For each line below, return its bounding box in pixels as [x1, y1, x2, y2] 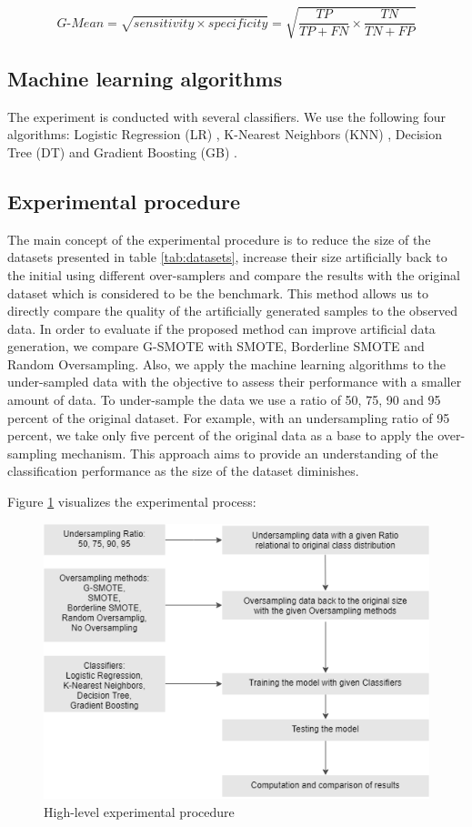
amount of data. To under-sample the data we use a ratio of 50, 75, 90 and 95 [7, 390, 441, 409]
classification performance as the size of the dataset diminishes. [7, 461, 359, 480]
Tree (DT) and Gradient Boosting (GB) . [7, 142, 237, 161]
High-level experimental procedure [44, 802, 235, 821]
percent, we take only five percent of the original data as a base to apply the [7, 426, 434, 445]
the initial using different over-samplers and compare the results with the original [7, 265, 461, 284]
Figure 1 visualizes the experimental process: [7, 492, 256, 511]
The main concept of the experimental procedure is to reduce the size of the [7, 229, 431, 248]
